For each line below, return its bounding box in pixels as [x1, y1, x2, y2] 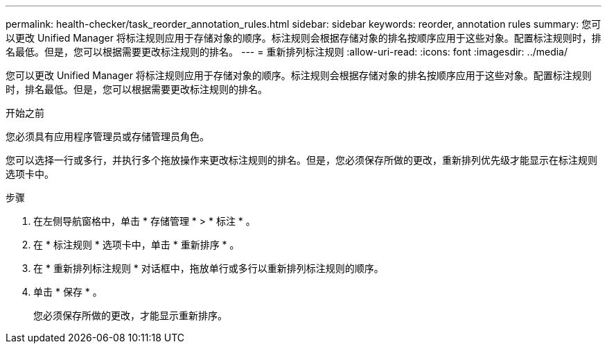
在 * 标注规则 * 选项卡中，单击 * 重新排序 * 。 [33, 239, 240, 250]
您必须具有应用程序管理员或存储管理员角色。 [6, 130, 209, 142]
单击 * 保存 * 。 [33, 286, 103, 298]
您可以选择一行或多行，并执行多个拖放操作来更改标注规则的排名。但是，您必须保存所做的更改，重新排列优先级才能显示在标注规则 [6, 154, 597, 166]
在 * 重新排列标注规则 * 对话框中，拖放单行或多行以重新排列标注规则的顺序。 [33, 262, 384, 274]
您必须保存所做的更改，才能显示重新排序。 [33, 309, 227, 321]
